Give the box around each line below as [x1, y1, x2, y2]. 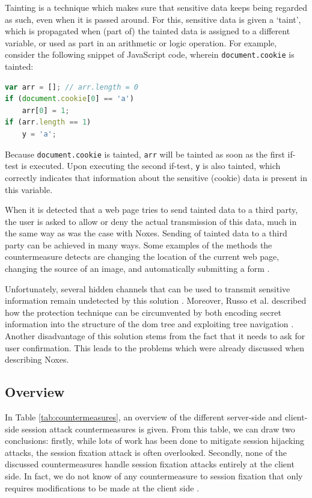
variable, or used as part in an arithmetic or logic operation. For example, [5, 36, 277, 49]
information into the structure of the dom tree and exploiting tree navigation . [5, 318, 294, 330]
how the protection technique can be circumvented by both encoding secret [5, 306, 281, 318]
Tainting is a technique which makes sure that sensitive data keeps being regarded [5, 1, 307, 13]
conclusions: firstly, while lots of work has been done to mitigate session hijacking [5, 434, 305, 447]
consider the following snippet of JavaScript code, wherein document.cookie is [5, 48, 295, 61]
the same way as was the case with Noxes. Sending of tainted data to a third [5, 227, 287, 239]
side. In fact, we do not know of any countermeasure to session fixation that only [5, 469, 303, 482]
